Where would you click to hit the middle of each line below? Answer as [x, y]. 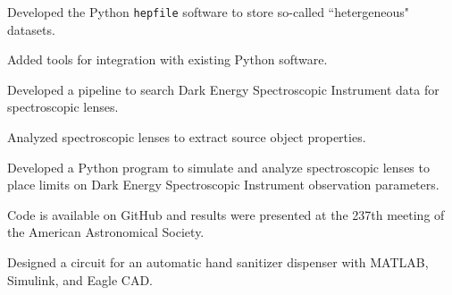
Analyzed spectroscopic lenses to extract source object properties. [187, 137]
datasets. [31, 29]
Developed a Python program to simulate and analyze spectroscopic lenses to [218, 167]
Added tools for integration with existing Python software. [167, 59]
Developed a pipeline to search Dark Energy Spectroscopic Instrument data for [223, 89]
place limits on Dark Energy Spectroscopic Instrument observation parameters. [223, 185]
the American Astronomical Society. [106, 232]
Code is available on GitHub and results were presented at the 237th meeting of [226, 214]
